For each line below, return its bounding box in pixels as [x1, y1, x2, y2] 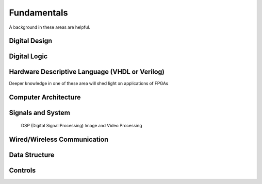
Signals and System [9, 109, 70, 117]
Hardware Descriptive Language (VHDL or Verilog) [9, 68, 165, 76]
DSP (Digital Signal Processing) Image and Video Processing [21, 122, 143, 128]
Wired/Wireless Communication [9, 135, 109, 143]
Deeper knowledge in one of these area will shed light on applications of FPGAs [9, 81, 168, 86]
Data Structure [9, 151, 55, 159]
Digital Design [9, 37, 52, 45]
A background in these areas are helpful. [9, 24, 91, 30]
